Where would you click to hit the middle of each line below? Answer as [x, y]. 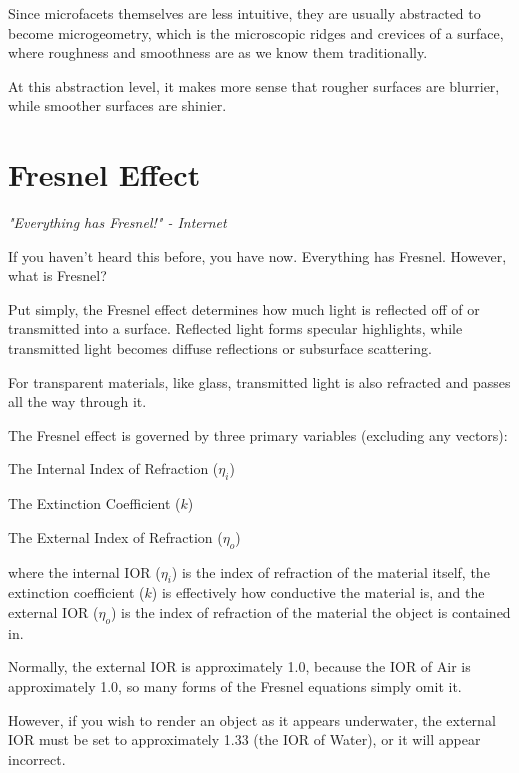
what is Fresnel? [57, 275]
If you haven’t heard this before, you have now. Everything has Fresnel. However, [257, 255]
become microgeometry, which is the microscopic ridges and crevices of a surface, [256, 32]
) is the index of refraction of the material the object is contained [310, 612]
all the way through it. [77, 401]
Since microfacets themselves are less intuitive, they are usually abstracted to [244, 13]
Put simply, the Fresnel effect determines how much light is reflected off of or [244, 308]
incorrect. [37, 758]
